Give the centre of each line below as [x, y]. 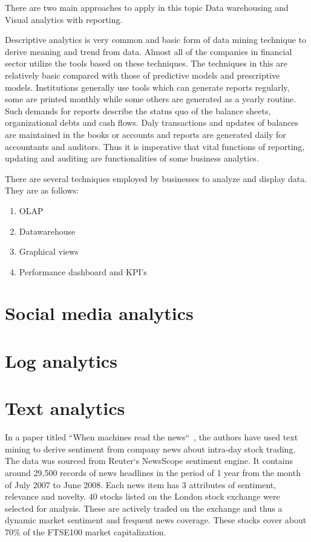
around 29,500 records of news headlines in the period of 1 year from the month [153, 472]
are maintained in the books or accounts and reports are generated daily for [146, 134]
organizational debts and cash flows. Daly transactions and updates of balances [152, 122]
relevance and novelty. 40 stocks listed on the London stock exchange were [142, 496]
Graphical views [49, 251]
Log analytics [61, 360]
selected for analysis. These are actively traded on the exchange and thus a [144, 508]
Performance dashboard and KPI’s [83, 271]
